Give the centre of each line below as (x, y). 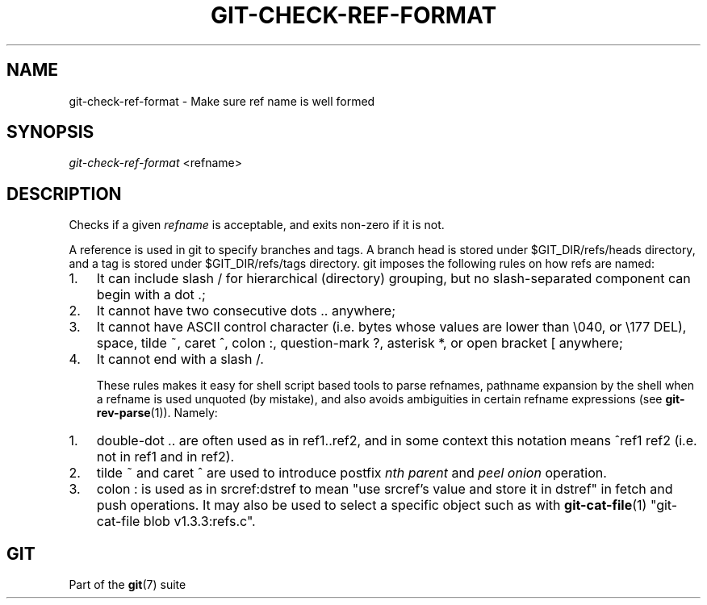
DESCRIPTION (64, 194)
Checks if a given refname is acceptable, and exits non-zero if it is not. (257, 225)
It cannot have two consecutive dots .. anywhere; (246, 311)
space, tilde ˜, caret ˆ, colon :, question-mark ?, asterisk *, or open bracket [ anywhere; (360, 343)
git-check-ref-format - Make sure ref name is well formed (222, 101)
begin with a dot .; (151, 295)
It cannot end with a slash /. (180, 359)
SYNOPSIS (50, 132)
